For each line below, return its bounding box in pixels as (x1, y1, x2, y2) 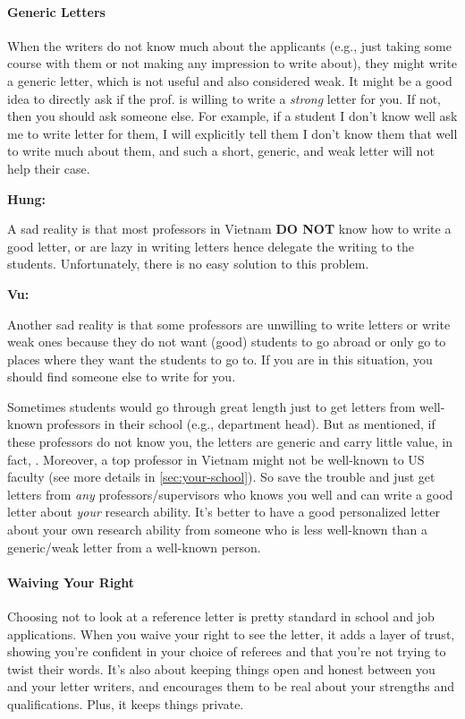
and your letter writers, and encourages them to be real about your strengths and (7, 677, 454, 696)
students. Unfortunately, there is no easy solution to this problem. (7, 254, 369, 273)
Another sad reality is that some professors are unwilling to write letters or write (7, 314, 451, 333)
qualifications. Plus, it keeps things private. (7, 695, 244, 713)
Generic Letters (7, 2, 106, 21)
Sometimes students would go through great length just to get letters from (7, 397, 416, 415)
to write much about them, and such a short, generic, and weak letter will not (7, 141, 435, 160)
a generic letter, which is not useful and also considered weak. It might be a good (7, 71, 452, 90)
